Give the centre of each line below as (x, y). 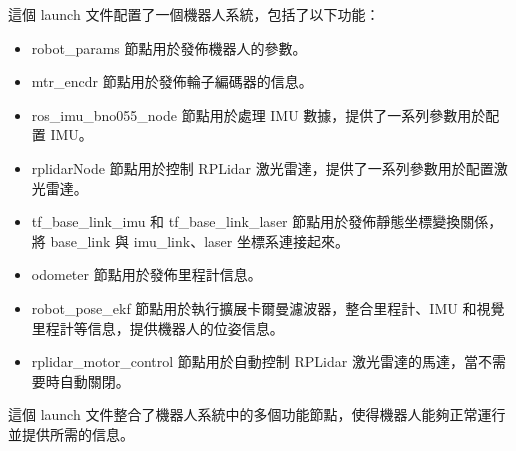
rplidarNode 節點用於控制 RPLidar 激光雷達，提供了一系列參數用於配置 (262, 167)
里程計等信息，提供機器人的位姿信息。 (157, 327)
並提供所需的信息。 (71, 433)
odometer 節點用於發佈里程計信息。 (146, 274)
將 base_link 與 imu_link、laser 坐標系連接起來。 (190, 240)
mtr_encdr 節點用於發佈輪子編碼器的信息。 (172, 81)
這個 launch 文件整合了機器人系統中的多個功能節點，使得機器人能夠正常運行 (257, 414)
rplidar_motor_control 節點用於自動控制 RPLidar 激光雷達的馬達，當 (254, 361)
